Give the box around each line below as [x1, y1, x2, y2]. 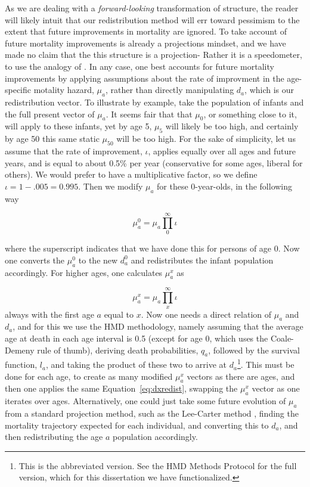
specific [5, 83, 32, 96]
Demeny [5, 343, 35, 356]
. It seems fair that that [106, 107, 193, 120]
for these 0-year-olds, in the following [157, 179, 293, 192]
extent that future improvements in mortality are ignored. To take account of [5, 25, 287, 38]
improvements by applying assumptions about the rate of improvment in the [5, 72, 284, 84]
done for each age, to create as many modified [5, 370, 173, 382]
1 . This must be [237, 356, 294, 371]
